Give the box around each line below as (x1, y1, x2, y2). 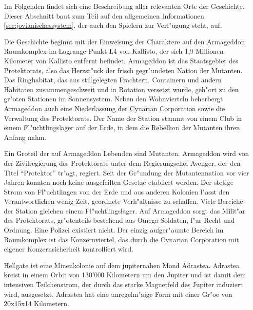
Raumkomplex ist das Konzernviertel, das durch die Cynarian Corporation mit (4, 234, 239, 244)
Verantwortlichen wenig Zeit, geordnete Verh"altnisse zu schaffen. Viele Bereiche (4, 196, 243, 206)
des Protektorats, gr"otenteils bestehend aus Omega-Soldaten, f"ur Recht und (4, 215, 235, 225)
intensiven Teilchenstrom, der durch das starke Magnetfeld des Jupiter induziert (4, 279, 243, 290)
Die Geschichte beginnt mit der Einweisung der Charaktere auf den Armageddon (4, 36, 245, 46)
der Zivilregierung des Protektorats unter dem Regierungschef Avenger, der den (4, 157, 241, 168)
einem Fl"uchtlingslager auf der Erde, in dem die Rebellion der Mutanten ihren (4, 122, 240, 133)
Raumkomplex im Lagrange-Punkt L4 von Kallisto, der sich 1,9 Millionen (4, 46, 224, 56)
